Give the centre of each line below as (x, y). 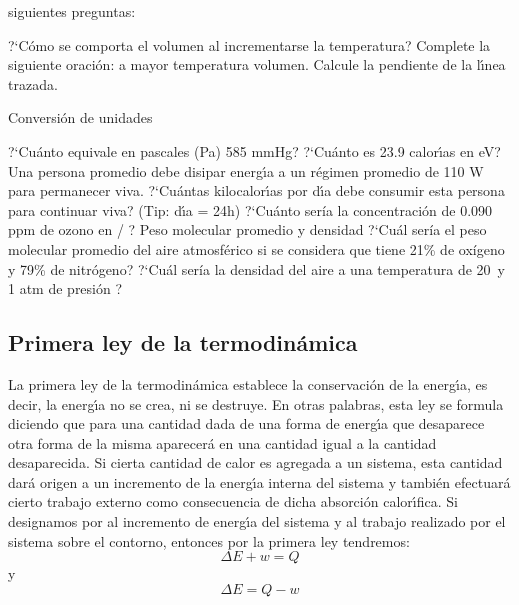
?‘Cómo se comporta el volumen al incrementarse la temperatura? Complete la (249, 44)
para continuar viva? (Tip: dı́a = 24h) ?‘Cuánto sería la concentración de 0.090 (250, 209)
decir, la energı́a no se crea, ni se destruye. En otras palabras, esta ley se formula (256, 403)
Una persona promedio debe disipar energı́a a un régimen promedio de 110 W (246, 170)
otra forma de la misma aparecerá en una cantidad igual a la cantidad (222, 442)
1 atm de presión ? (65, 288)
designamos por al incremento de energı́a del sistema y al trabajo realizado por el (257, 521)
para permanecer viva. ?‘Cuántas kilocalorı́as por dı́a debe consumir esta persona (256, 190)
